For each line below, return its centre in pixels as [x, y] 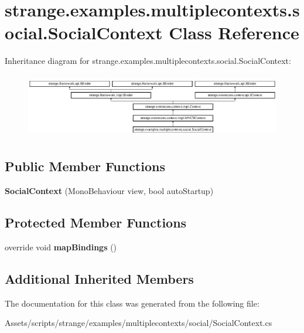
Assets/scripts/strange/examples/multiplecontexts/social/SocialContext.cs [139, 323]
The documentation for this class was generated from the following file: [132, 303]
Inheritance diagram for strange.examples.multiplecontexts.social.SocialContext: [148, 61]
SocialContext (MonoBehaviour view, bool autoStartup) [109, 191]
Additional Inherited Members [99, 279]
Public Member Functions [85, 166]
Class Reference [234, 33]
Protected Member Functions [96, 222]
